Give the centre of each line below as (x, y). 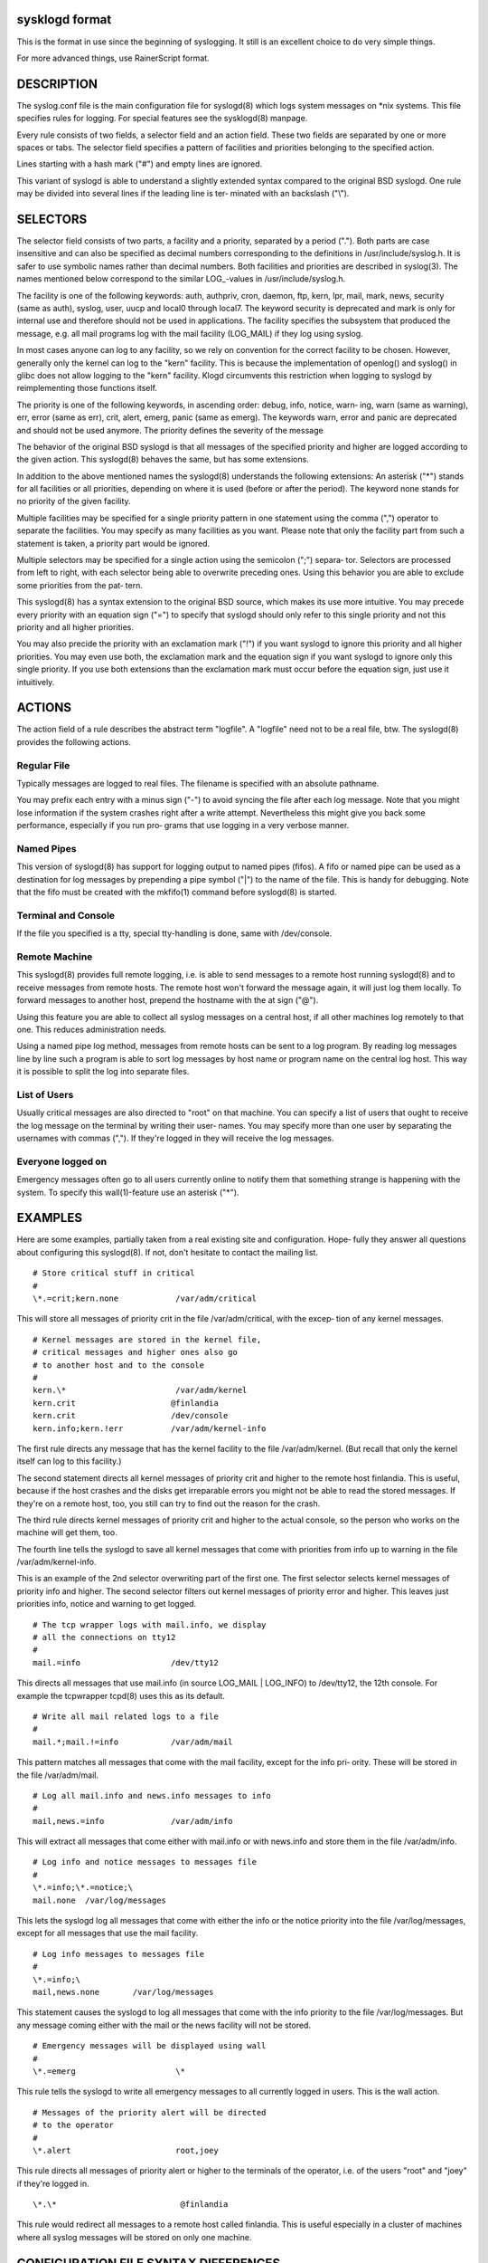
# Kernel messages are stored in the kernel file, (147, 1339)
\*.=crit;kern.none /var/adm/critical (145, 1299)
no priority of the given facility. (74, 501)
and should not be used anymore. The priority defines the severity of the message (170, 430)
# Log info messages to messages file (119, 1954)
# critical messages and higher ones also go (136, 1352)
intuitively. (36, 682)
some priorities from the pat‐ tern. (80, 585)
